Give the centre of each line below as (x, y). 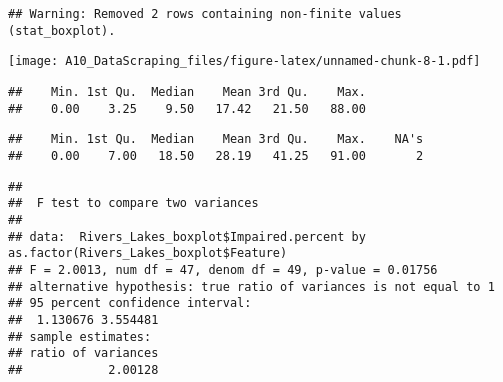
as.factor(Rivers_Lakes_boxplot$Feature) (148, 253)
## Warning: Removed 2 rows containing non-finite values (205, 14)
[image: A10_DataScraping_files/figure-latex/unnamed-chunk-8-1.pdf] (244, 61)
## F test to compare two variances (133, 203)
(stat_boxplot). (62, 30)
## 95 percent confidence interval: (130, 303)
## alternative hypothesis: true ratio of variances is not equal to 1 (251, 286)
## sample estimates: (80, 336)
